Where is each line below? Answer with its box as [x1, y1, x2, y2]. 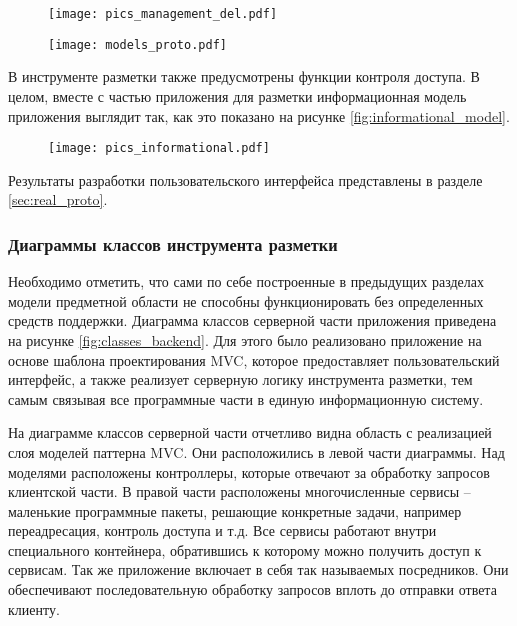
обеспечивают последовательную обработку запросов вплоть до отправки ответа [8, 579, 497, 600]
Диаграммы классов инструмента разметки [8, 231, 338, 256]
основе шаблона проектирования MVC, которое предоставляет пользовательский [8, 349, 500, 370]
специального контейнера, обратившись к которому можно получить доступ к [8, 539, 482, 560]
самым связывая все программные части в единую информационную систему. [8, 388, 484, 409]
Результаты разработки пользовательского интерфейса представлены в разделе [8, 169, 483, 190]
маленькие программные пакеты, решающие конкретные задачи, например [8, 500, 462, 521]
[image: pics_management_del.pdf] [48, 7, 278, 21]
